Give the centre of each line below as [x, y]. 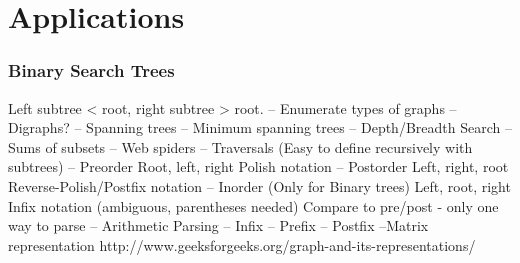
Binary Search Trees [91, 70]
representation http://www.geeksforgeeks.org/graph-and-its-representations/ [242, 244]
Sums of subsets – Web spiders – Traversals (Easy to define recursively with [240, 146]
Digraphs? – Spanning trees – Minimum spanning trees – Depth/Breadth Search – [260, 127]
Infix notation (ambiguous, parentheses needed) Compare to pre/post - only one [253, 205]
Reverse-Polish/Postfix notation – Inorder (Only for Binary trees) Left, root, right [259, 185]
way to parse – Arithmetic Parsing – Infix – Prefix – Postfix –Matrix [218, 225]
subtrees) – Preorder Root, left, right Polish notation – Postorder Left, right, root [258, 166]
